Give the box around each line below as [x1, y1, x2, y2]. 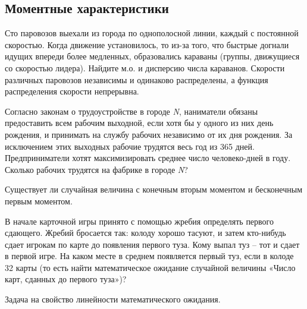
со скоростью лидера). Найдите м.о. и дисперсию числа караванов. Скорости [5, 61, 285, 74]
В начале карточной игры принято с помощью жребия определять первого [5, 215, 274, 227]
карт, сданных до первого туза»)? [5, 273, 127, 285]
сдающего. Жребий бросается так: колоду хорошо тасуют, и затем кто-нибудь [5, 226, 286, 239]
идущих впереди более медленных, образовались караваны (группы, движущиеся [5, 50, 300, 62]
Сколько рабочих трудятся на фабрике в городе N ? [5, 163, 188, 175]
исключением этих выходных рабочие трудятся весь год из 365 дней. [5, 140, 255, 152]
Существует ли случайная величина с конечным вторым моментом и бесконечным [5, 183, 302, 196]
